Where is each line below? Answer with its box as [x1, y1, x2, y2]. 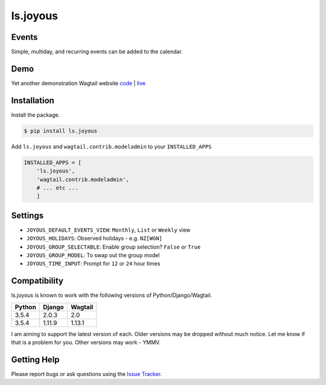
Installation [11, 95, 54, 106]
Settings [11, 210, 44, 220]
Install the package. [11, 111, 60, 118]
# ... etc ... [36, 185, 78, 191]
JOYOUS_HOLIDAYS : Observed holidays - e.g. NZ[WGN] [26, 235, 163, 242]
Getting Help [11, 354, 60, 364]
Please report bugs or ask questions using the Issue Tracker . [11, 371, 162, 378]
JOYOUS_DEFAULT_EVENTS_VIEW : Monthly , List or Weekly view [26, 226, 191, 234]
